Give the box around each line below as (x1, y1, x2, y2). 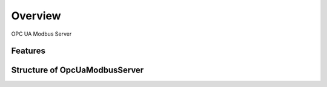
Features (11, 46, 45, 56)
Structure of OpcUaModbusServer (11, 65, 144, 76)
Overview (11, 9, 61, 22)
